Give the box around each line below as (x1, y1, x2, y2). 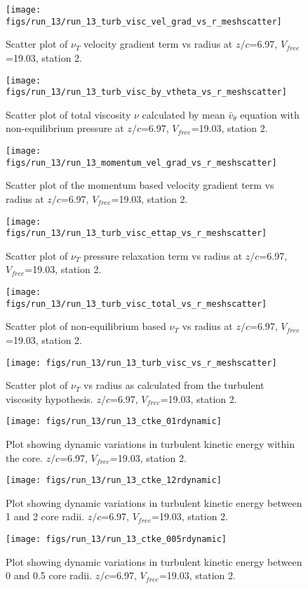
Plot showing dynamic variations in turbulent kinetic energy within (6, 437, 295, 451)
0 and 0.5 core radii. (6, 568, 92, 583)
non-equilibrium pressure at (6, 121, 124, 135)
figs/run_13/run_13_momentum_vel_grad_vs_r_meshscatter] (6, 157, 277, 168)
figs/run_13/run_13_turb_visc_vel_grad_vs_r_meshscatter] (6, 16, 282, 27)
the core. (6, 450, 43, 465)
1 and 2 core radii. (6, 509, 85, 524)
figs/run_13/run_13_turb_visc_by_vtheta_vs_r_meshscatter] (6, 87, 287, 98)
